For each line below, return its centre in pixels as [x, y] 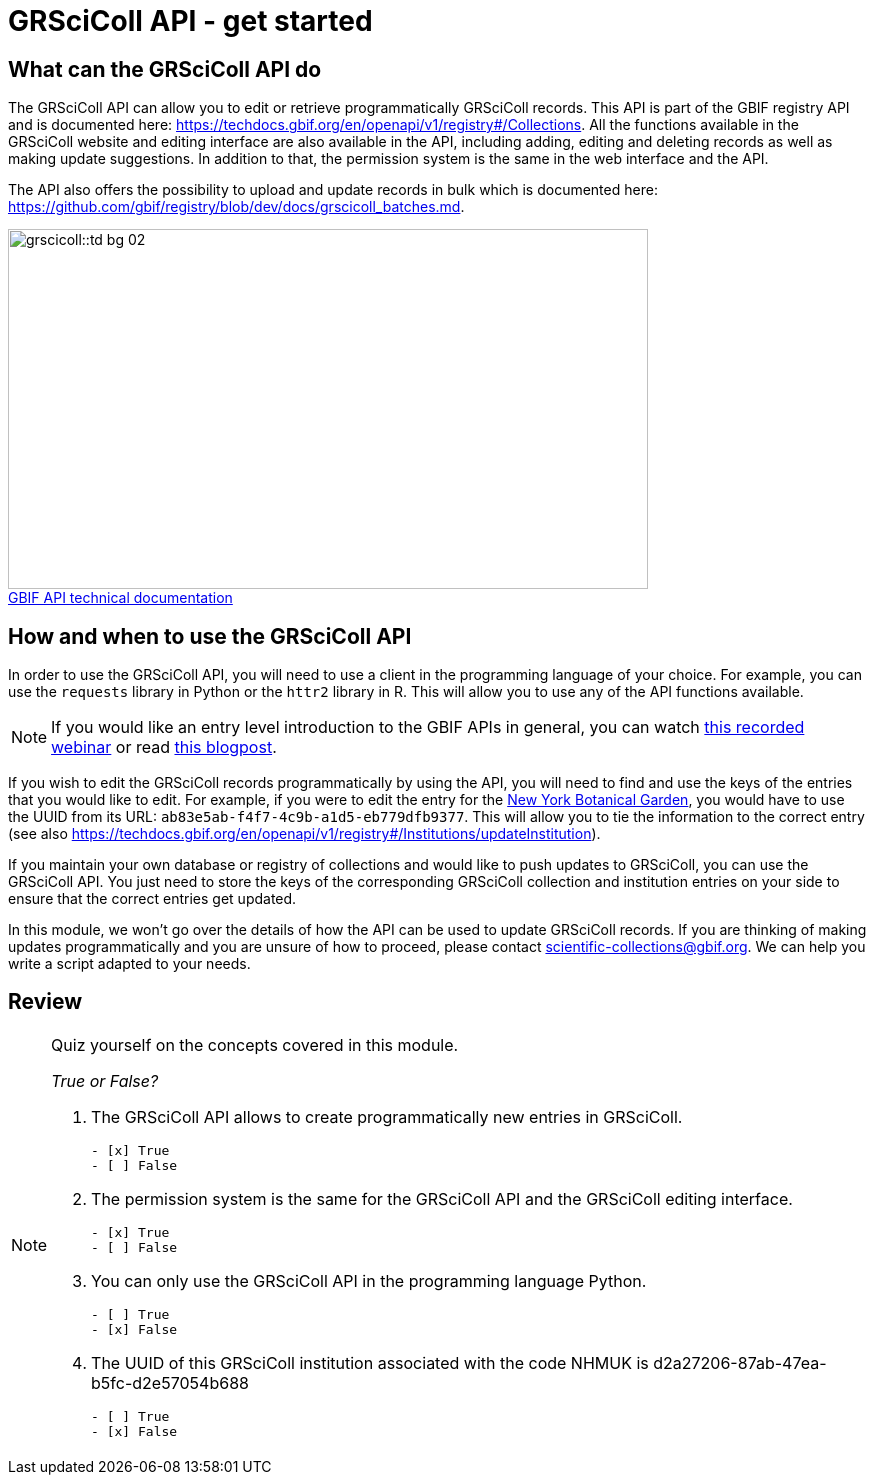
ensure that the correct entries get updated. [152, 899]
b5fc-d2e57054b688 [170, 1382]
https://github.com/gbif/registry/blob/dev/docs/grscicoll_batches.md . [236, 207]
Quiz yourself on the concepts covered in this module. [255, 1044]
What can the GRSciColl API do [165, 69]
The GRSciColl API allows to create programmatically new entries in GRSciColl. [387, 1116]
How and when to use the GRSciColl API [210, 636]
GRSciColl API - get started [190, 21]
